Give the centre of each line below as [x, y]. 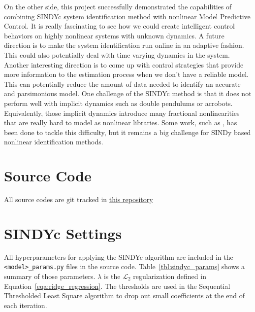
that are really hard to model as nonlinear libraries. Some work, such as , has [121, 122]
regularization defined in [170, 276]
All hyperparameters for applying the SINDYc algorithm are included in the [119, 257]
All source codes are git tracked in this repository [79, 199]
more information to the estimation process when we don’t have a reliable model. [126, 74]
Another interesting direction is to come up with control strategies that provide [124, 64]
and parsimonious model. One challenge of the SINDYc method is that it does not [128, 93]
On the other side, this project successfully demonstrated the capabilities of [118, 6]
